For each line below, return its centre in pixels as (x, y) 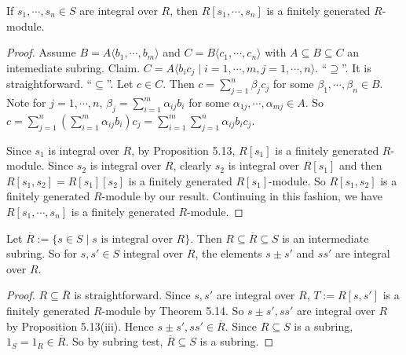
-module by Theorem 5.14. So (173, 310)
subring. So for (42, 253)
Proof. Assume (41, 52)
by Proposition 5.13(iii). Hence (80, 326)
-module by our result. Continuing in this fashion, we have (242, 196)
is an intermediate (326, 238)
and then (360, 165)
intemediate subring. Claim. (73, 67)
